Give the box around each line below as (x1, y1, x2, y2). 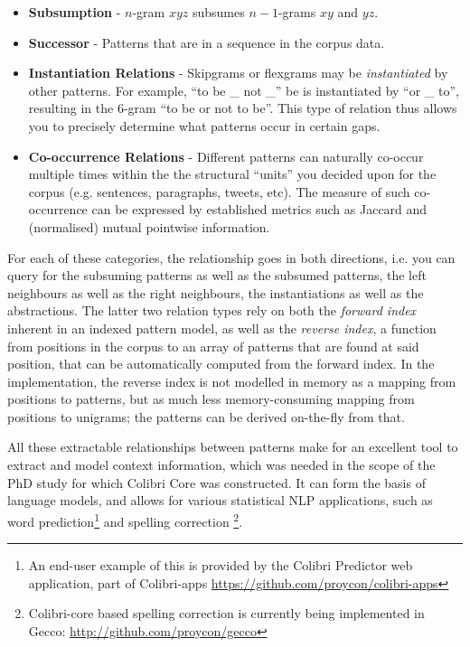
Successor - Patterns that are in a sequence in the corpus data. (28, 33, 385, 52)
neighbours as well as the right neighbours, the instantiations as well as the (7, 283, 424, 302)
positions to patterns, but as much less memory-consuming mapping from (7, 389, 415, 408)
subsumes (192, 3, 245, 21)
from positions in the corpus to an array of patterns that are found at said (7, 336, 419, 355)
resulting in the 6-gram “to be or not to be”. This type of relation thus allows (28, 98, 457, 117)
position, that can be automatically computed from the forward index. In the (7, 354, 435, 373)
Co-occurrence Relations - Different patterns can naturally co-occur (28, 146, 424, 165)
